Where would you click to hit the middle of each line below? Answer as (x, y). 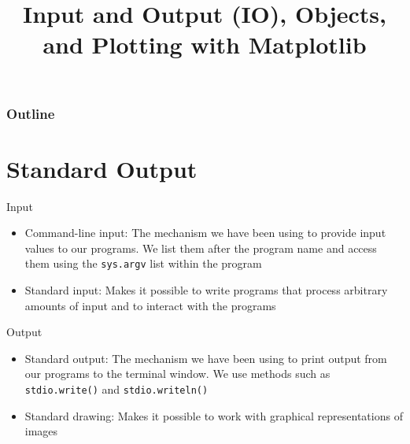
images (41, 431)
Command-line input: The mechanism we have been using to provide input (205, 233)
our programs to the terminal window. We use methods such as (177, 374)
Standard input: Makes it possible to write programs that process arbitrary (206, 290)
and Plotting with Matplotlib (205, 44)
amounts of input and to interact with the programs (150, 305)
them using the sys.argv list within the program (143, 263)
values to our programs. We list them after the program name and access (201, 248)
